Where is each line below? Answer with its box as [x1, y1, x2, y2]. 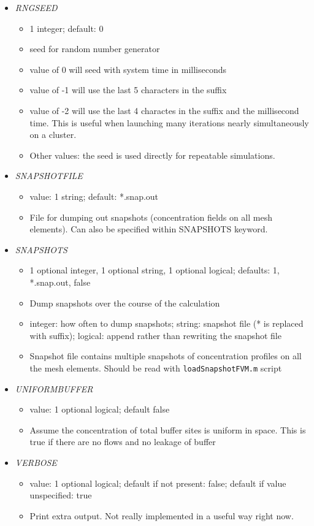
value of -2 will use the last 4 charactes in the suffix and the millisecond [29, 104, 299, 116]
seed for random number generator [29, 42, 160, 55]
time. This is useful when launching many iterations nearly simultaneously [29, 116, 309, 129]
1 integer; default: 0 [29, 21, 104, 34]
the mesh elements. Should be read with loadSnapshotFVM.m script [29, 361, 282, 374]
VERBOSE [15, 455, 57, 468]
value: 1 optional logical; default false [29, 403, 170, 416]
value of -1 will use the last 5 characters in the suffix [29, 83, 227, 96]
